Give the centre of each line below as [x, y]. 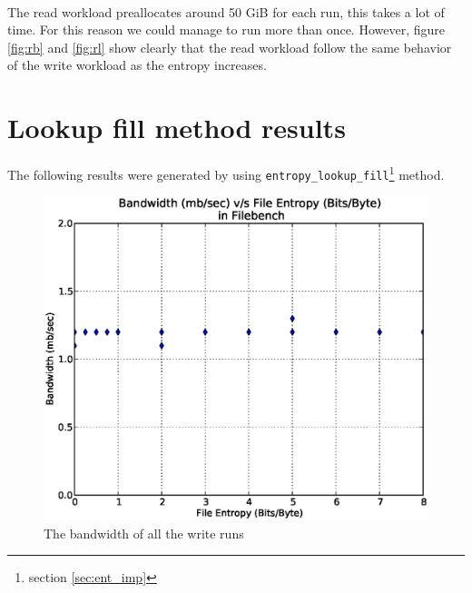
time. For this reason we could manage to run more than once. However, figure [226, 30]
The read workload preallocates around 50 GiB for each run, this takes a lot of [226, 11]
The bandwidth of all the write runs [144, 533]
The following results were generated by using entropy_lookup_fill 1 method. [226, 173]
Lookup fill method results [177, 128]
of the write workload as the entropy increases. [137, 65]
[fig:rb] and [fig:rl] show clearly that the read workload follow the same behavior [230, 47]
